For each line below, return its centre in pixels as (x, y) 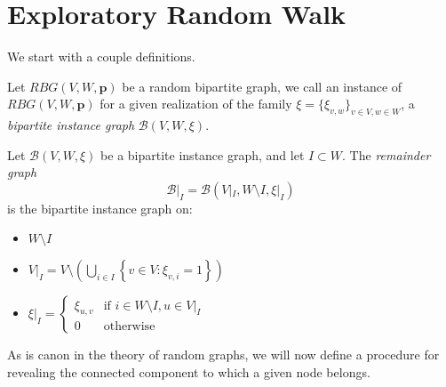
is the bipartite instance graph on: (100, 208)
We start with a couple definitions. (101, 56)
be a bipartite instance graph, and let (203, 154)
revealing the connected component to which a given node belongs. (189, 372)
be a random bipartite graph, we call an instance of (262, 86)
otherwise (129, 327)
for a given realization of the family (196, 104)
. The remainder (386, 154)
